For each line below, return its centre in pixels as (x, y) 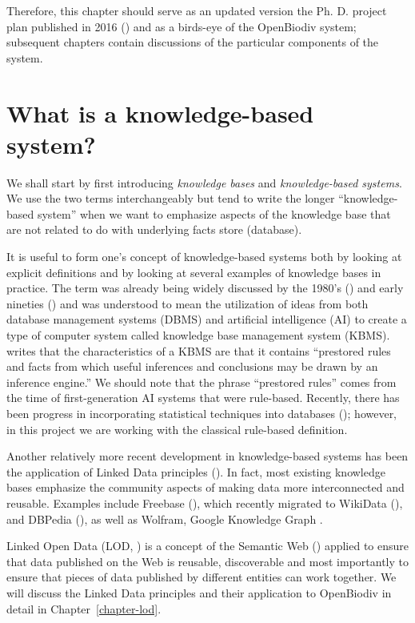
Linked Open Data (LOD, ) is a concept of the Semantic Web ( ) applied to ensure (208, 546)
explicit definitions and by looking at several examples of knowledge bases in (194, 272)
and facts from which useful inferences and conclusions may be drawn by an (192, 366)
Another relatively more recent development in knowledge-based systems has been (207, 456)
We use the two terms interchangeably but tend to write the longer (171, 198)
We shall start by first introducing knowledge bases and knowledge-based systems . (204, 182)
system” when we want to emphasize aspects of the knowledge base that (214, 213)
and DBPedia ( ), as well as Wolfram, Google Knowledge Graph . (165, 518)
